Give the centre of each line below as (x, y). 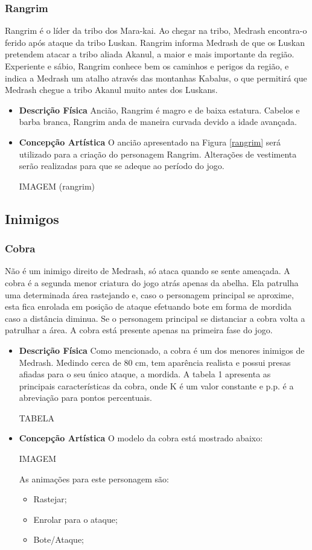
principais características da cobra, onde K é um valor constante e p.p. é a (156, 385)
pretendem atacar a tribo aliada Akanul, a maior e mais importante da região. (150, 54)
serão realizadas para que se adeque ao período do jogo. (122, 166)
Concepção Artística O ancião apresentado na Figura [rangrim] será (150, 142)
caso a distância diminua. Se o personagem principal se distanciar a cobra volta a (155, 318)
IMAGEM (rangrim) (57, 186)
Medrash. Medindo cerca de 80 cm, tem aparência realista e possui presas (155, 362)
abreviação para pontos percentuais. (85, 398)
